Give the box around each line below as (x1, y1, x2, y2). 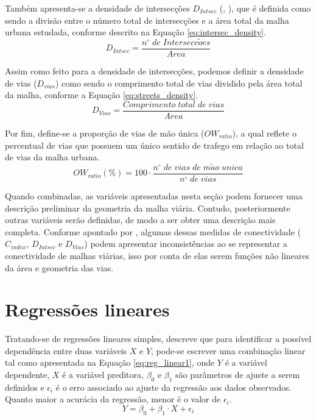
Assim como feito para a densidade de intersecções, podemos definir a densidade (5, 65, 304, 77)
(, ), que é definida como (219, 2, 311, 14)
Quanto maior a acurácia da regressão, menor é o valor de (5, 393, 221, 405)
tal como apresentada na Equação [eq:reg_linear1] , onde (5, 356, 215, 369)
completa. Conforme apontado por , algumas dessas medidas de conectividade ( (5, 225, 301, 238)
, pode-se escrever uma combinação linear (151, 344, 306, 357)
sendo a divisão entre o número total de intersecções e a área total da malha (5, 13, 289, 26)
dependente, (5, 368, 50, 381)
